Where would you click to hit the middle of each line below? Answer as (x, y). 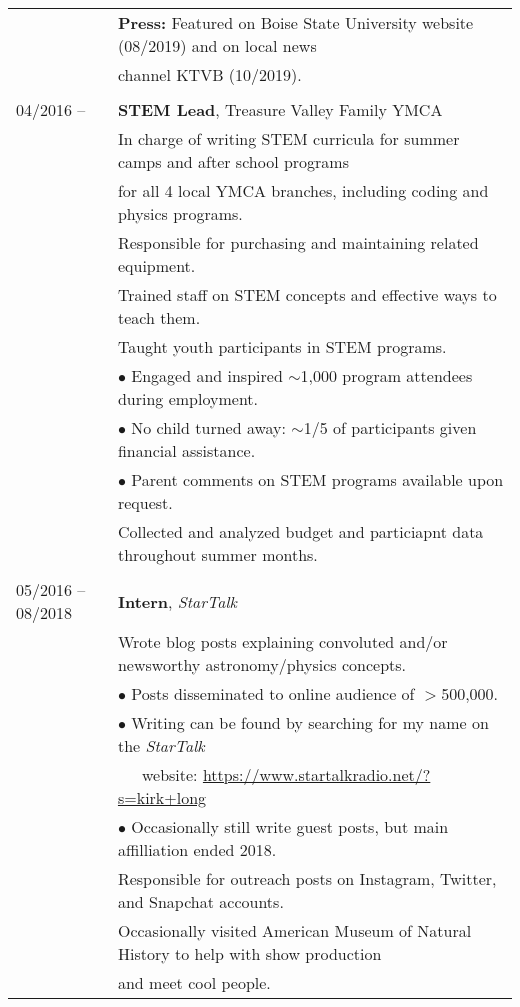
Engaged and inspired (207, 375)
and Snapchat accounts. (200, 901)
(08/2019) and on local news (217, 45)
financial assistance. (186, 450)
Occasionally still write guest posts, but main (290, 826)
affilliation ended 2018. (197, 849)
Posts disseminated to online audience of (273, 693)
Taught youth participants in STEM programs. (282, 346)
